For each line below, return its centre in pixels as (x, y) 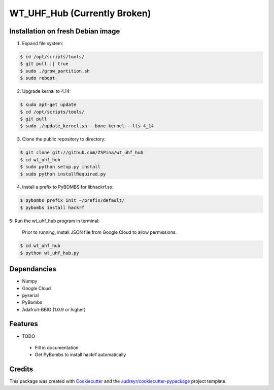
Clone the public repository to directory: (64, 139)
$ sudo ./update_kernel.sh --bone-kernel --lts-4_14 (87, 126)
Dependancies (33, 269)
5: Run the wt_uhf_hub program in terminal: (55, 221)
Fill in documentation (57, 347)
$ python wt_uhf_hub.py (50, 253)
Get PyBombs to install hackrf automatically (80, 354)
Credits (21, 369)
